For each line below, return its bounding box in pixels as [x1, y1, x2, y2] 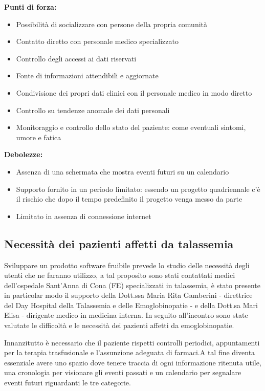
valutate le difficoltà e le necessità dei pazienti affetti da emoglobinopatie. [4, 320, 234, 331]
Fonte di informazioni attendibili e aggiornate [16, 70, 159, 81]
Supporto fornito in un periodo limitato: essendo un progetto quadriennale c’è [16, 183, 260, 194]
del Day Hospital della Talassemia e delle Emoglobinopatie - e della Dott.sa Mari [4, 299, 258, 310]
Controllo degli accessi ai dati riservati [16, 53, 137, 63]
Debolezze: [4, 149, 43, 160]
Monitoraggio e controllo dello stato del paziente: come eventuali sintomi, [16, 122, 246, 133]
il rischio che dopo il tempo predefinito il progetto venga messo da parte [16, 193, 242, 204]
